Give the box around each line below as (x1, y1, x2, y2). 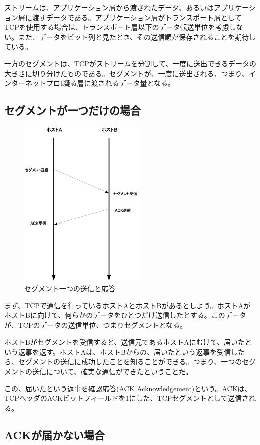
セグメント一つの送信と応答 (24, 283, 115, 293)
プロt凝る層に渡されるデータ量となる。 (46, 78, 175, 88)
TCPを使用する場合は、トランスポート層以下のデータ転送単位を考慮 (4, 22, 229, 32)
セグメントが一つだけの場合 (4, 102, 141, 118)
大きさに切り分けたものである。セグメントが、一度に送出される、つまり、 (4, 68, 249, 78)
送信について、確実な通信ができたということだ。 (32, 366, 193, 377)
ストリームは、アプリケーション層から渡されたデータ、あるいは (4, 2, 214, 12)
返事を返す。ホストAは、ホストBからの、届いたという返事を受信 (18, 346, 231, 357)
